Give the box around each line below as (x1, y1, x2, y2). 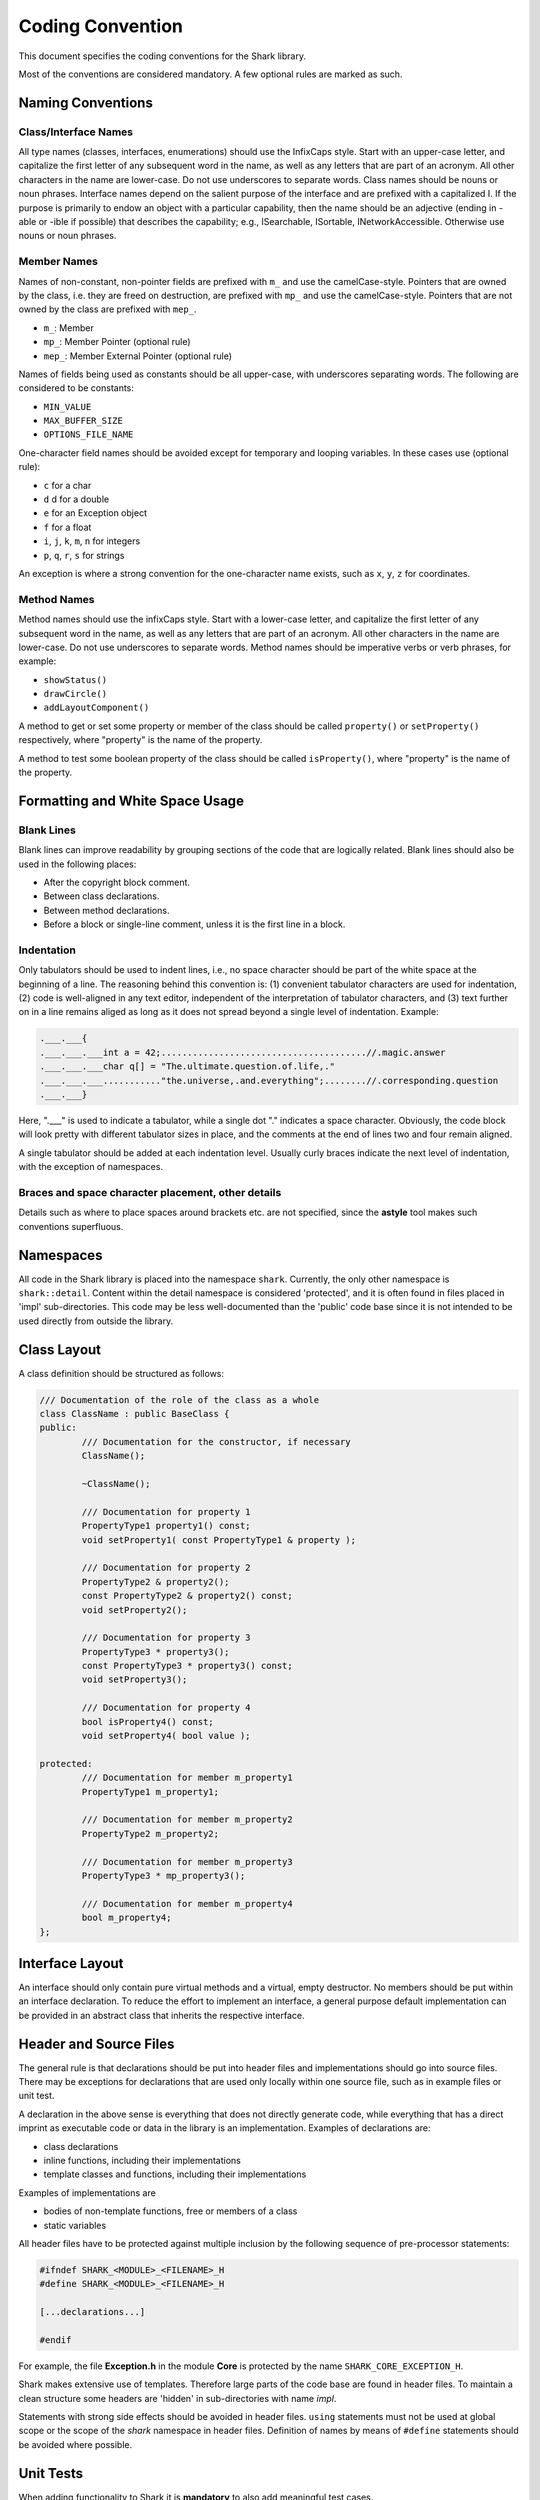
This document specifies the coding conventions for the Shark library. (18, 50, 307, 62)
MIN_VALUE (43, 401, 92, 412)
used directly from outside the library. (18, 1315, 174, 1327)
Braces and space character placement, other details (18, 1185, 282, 1199)
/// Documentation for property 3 (81, 1632, 251, 1644)
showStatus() (43, 674, 108, 685)
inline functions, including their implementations (43, 2155, 242, 2167)
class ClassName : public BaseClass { (39, 1408, 230, 1420)
